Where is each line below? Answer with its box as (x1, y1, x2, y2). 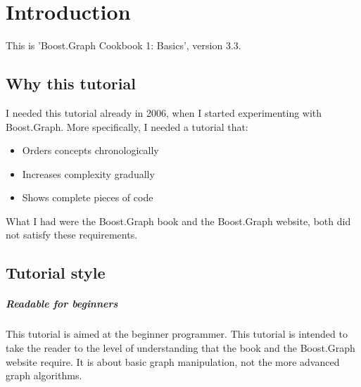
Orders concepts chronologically (22, 143, 159, 158)
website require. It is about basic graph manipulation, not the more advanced (6, 354, 340, 369)
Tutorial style (6, 262, 106, 284)
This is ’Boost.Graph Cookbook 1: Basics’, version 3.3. (6, 38, 241, 53)
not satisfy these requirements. (6, 227, 138, 242)
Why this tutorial (6, 72, 136, 94)
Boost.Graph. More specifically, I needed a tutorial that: (6, 119, 248, 134)
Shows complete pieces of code (22, 190, 153, 205)
